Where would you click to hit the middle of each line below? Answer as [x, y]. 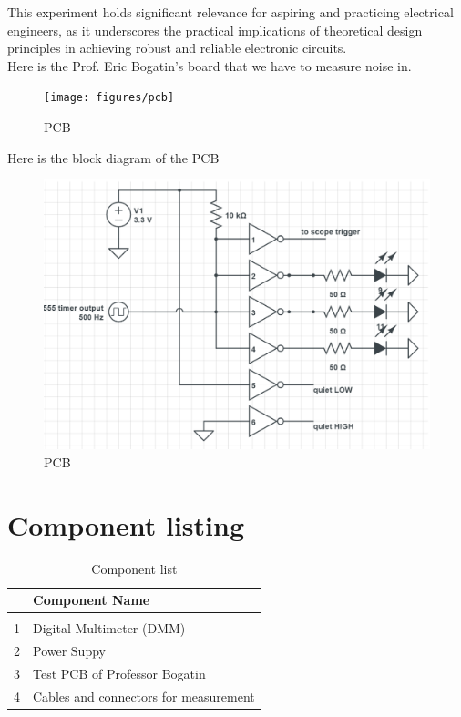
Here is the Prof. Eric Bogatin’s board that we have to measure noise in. [210, 65]
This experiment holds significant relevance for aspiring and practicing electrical [230, 12]
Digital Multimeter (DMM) [109, 628]
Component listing [126, 524]
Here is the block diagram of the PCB [113, 157]
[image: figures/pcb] [109, 98]
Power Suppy [69, 651]
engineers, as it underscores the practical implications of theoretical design [215, 30]
